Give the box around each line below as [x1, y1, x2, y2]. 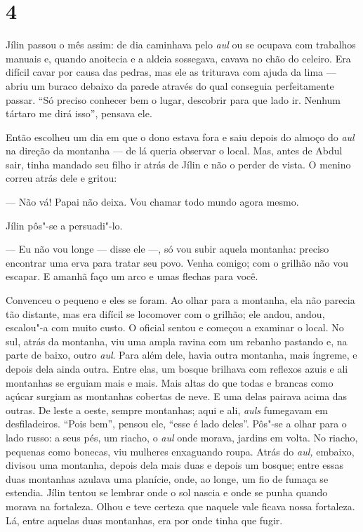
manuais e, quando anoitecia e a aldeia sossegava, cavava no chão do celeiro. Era [6, 51, 351, 65]
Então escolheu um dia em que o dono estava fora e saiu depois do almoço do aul [6, 129, 355, 144]
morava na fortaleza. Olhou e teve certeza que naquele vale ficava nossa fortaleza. [6, 498, 355, 513]
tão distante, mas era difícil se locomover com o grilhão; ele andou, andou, [6, 306, 325, 321]
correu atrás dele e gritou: [6, 171, 117, 185]
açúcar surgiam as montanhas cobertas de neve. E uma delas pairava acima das [6, 389, 348, 404]
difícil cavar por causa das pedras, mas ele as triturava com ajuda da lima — [6, 65, 336, 79]
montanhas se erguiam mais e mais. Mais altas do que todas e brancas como [6, 375, 334, 390]
